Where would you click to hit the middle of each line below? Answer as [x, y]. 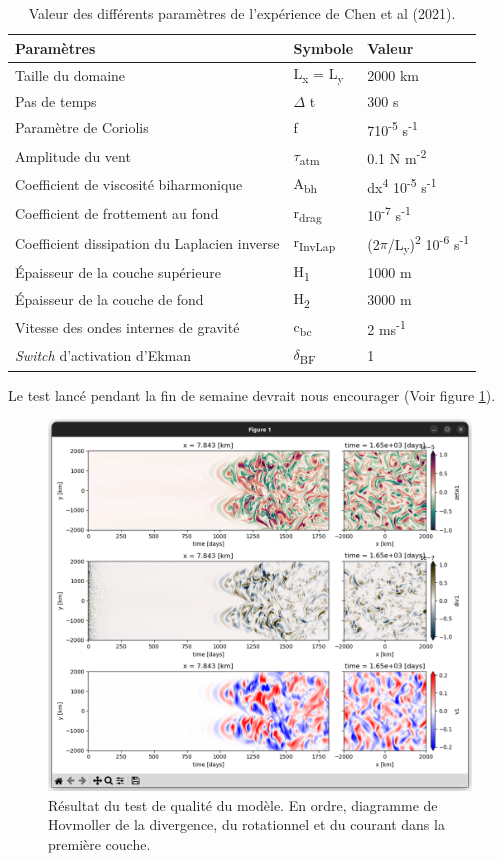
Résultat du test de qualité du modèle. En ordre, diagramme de [243, 804]
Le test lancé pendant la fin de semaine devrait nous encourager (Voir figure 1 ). [252, 394]
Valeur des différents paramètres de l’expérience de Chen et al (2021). [242, 13]
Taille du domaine [70, 74]
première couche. [99, 843]
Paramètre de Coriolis [82, 127]
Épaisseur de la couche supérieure [118, 271]
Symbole [323, 47]
